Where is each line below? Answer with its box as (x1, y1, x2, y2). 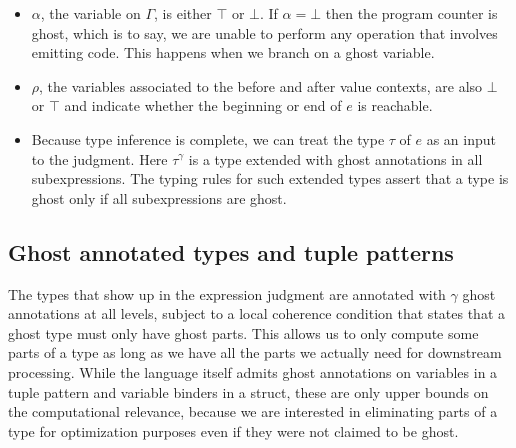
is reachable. (357, 95, 433, 116)
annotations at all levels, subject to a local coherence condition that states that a (8, 303, 506, 324)
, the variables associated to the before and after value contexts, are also (39, 75, 483, 96)
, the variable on (40, 3, 141, 23)
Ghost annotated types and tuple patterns (8, 236, 454, 267)
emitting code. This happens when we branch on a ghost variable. (31, 42, 435, 63)
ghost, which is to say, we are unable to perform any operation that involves (31, 22, 498, 43)
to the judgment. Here (31, 148, 168, 169)
